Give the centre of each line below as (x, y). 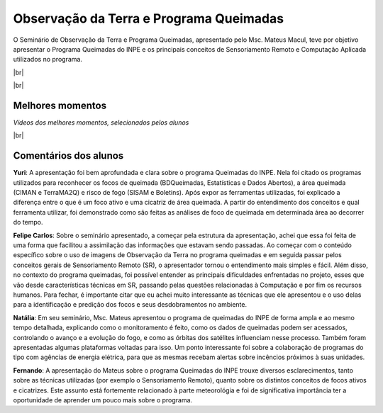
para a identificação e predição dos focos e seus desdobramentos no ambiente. (130, 305)
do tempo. (28, 222)
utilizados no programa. (48, 60)
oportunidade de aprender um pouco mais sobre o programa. (103, 400)
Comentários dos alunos (68, 156)
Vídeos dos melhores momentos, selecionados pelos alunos (101, 123)
